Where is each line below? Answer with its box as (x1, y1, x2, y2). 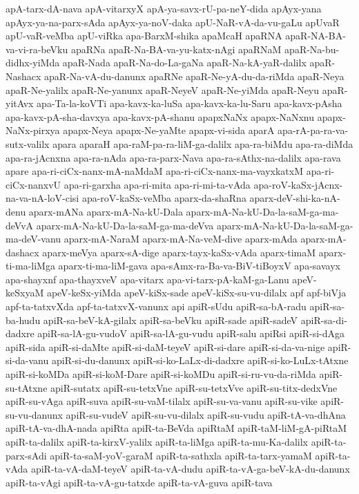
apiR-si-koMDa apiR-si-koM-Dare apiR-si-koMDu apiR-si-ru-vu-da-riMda (6, 367, 316, 381)
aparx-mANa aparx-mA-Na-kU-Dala (28, 204, 183, 218)
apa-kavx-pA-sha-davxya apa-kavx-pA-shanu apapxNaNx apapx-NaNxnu (6, 109, 315, 124)
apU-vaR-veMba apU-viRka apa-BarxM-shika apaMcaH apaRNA (6, 28, 282, 43)
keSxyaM (6, 285, 44, 300)
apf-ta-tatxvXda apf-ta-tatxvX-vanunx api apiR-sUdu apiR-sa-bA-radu (6, 299, 307, 314)
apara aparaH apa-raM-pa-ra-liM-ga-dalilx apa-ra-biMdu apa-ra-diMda (52, 136, 353, 151)
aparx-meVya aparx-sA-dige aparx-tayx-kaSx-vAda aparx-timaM (42, 245, 316, 259)
